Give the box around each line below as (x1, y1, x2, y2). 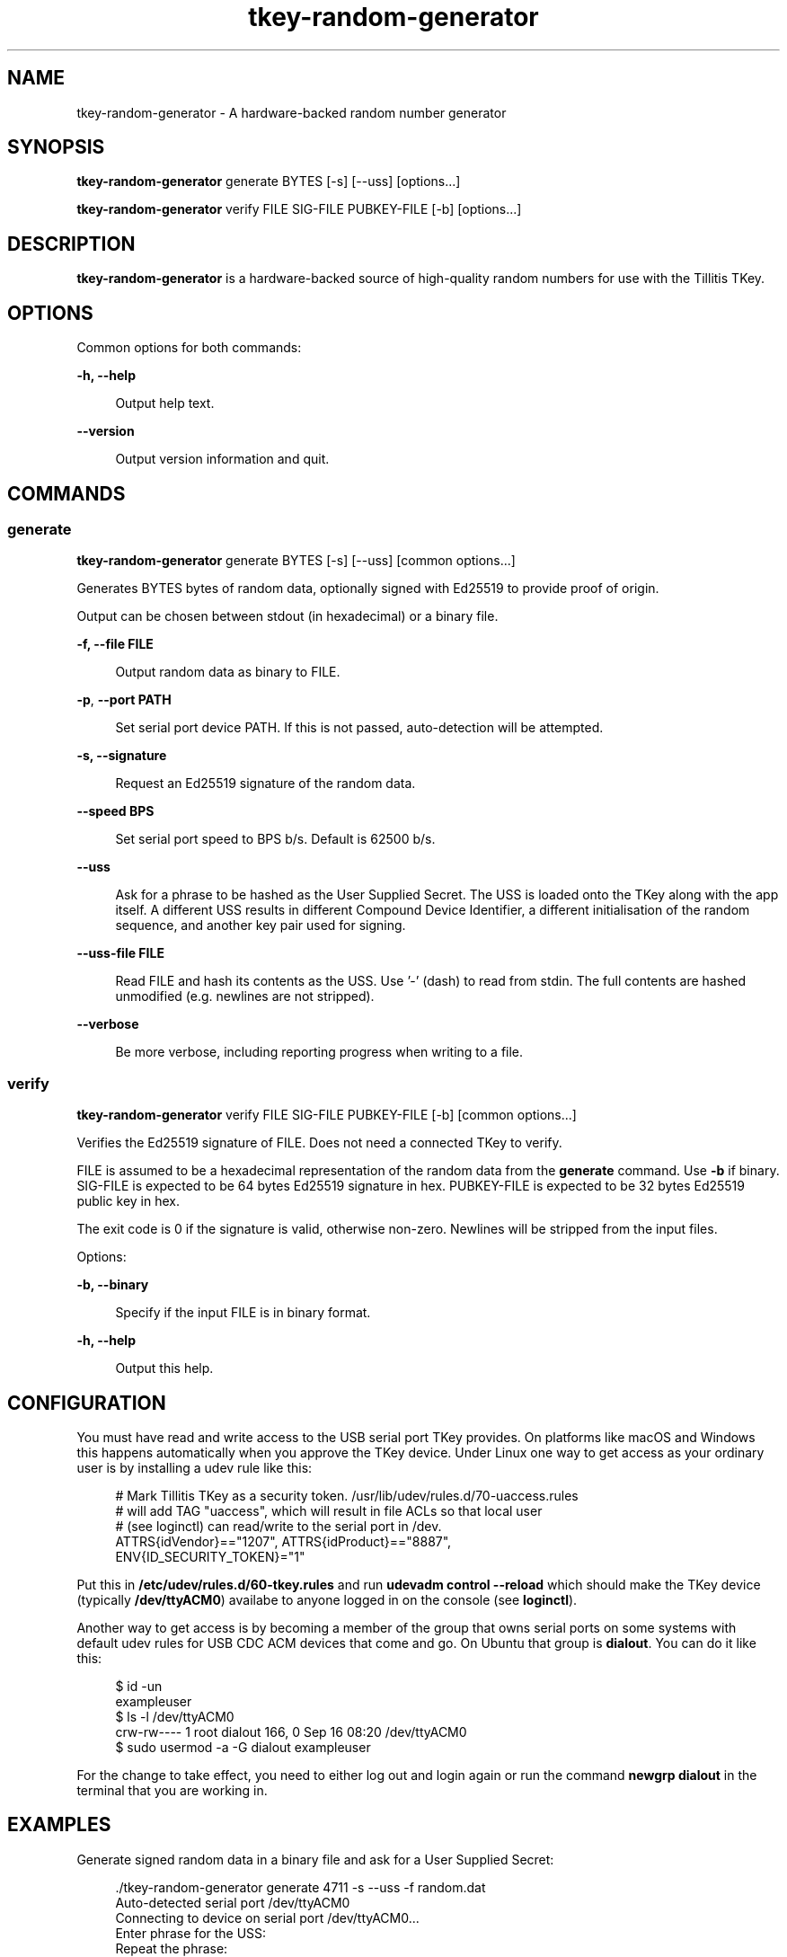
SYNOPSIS (7, 136, 105, 159)
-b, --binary (76, 1277, 149, 1293)
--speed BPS (76, 803, 155, 819)
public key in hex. (76, 1193, 180, 1209)
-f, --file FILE (76, 636, 154, 652)
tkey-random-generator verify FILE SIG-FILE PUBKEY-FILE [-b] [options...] (76, 201, 522, 217)
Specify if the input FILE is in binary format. (115, 1305, 371, 1321)
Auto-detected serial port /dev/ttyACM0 (115, 1894, 350, 1910)
